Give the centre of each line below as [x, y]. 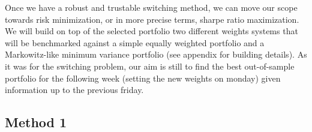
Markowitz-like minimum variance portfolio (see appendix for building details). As [156, 54]
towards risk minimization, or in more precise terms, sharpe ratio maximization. [152, 19]
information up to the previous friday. [74, 90]
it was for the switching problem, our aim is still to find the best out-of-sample [150, 66]
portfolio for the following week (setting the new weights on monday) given [143, 78]
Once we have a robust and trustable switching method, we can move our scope [151, 7]
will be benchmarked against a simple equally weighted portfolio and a [135, 42]
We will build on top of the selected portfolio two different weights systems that [151, 31]
